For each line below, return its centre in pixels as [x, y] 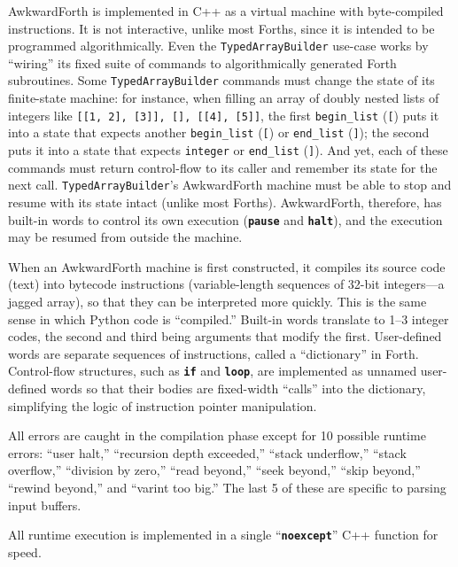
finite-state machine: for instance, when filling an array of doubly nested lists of [224, 98]
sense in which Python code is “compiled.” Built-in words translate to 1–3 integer [229, 318]
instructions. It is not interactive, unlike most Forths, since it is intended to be [221, 28]
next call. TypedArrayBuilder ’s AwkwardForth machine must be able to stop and [230, 185]
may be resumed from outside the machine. [125, 237]
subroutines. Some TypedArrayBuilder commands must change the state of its [221, 80]
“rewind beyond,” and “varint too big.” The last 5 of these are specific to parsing [227, 487]
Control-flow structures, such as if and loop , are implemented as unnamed [213, 371]
